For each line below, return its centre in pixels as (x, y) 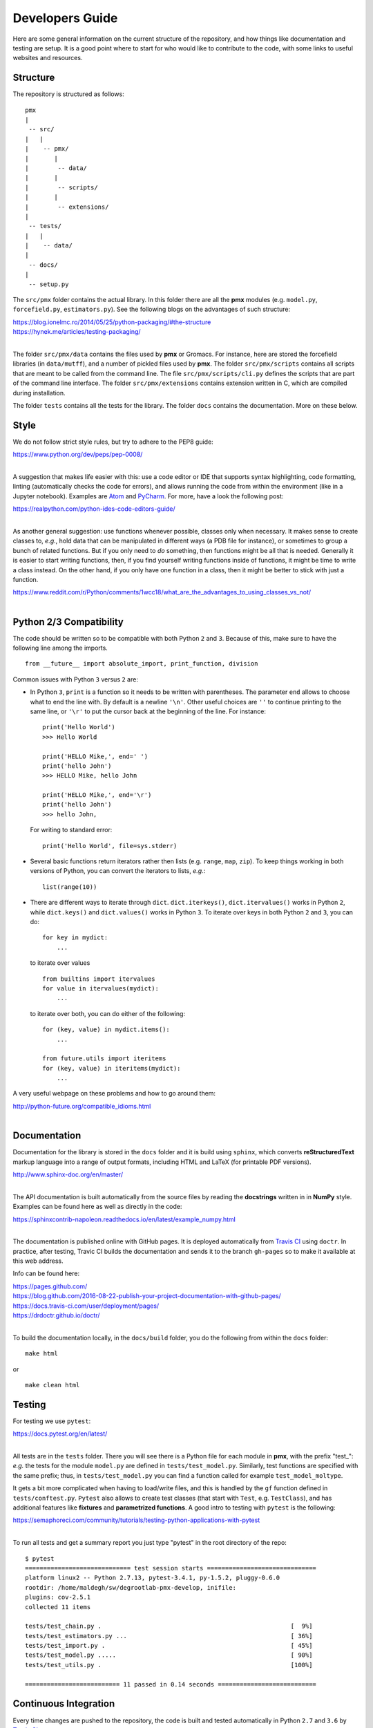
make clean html (52, 1385)
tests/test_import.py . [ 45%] (169, 1646)
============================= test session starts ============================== (171, 1568)
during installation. (39, 393)
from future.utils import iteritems (104, 1059)
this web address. (38, 1261)
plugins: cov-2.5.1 (58, 1597)
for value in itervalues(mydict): (101, 988)
